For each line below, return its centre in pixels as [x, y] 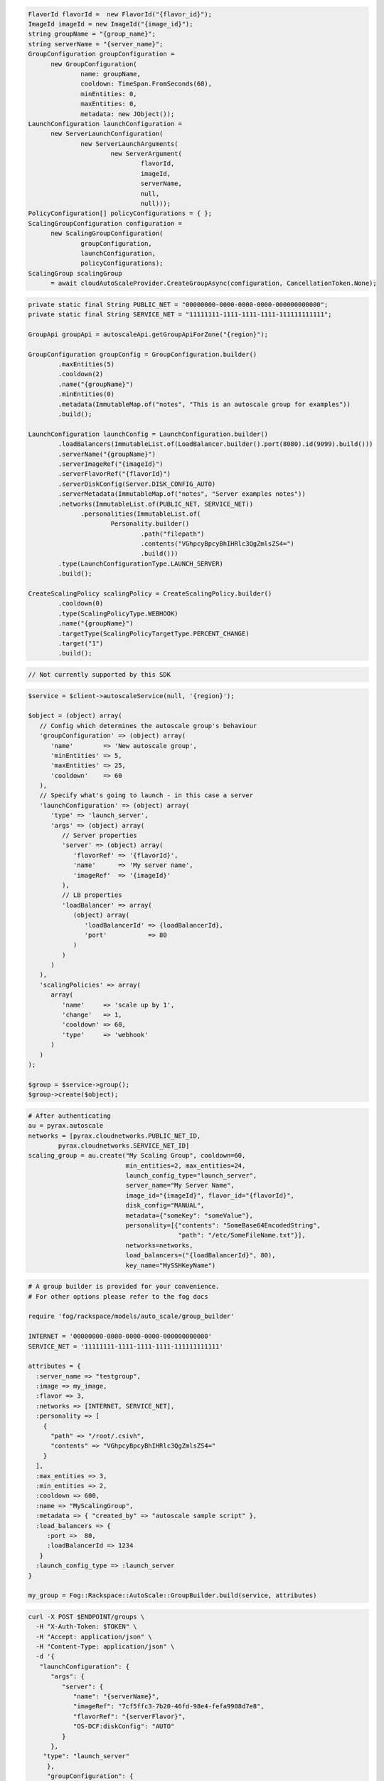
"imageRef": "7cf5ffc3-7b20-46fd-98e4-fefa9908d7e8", [169, 1707]
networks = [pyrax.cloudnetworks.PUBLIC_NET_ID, [114, 1136]
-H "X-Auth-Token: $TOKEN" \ [87, 1627]
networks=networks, [159, 1245]
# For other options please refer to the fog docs [118, 1296]
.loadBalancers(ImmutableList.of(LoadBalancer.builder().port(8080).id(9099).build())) [215, 444]
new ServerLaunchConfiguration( [107, 134]
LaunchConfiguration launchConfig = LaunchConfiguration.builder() [148, 434]
